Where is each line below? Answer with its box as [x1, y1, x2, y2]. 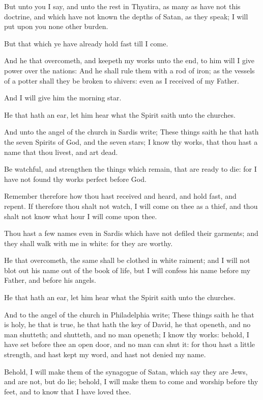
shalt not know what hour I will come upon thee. [4, 210, 157, 221]
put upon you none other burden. [4, 21, 108, 32]
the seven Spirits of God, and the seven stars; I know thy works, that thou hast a [4, 136, 258, 147]
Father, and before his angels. [4, 275, 96, 285]
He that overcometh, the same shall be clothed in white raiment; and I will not [4, 255, 250, 265]
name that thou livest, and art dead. [4, 146, 118, 157]
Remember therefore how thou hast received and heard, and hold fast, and [4, 191, 237, 201]
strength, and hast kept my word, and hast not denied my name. [4, 349, 206, 360]
